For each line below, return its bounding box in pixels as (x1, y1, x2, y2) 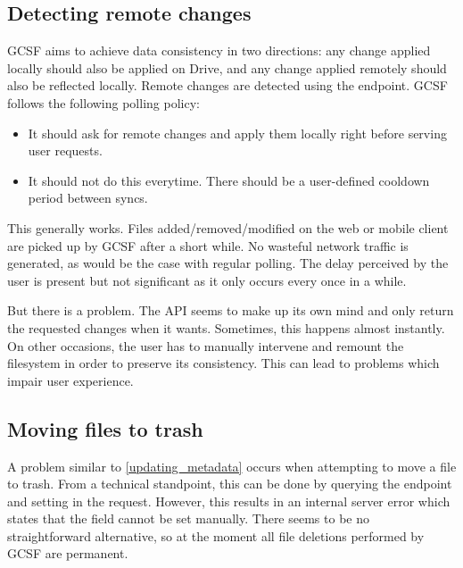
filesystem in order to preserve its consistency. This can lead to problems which (7, 354, 440, 372)
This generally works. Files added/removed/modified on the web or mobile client (7, 218, 449, 237)
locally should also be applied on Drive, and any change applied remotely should (7, 58, 447, 77)
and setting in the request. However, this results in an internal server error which (7, 491, 451, 510)
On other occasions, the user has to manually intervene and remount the (7, 336, 404, 355)
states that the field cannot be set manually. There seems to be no (7, 509, 369, 528)
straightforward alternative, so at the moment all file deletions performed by (7, 526, 425, 545)
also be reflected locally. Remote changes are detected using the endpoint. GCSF (7, 76, 448, 95)
